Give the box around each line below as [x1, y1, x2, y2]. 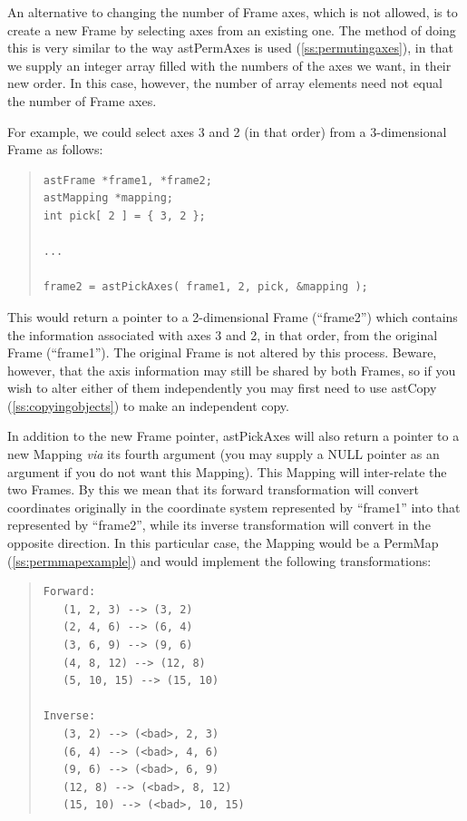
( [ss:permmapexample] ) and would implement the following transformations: [7, 551, 432, 570]
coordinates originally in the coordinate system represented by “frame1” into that [7, 497, 461, 516]
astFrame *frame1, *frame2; [43, 173, 212, 187]
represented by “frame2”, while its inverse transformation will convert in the [7, 515, 431, 534]
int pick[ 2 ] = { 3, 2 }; [43, 209, 206, 222]
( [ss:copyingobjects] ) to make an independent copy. [7, 396, 289, 415]
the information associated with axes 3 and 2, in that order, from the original [7, 325, 438, 344]
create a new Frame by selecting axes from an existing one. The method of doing [7, 20, 456, 39]
